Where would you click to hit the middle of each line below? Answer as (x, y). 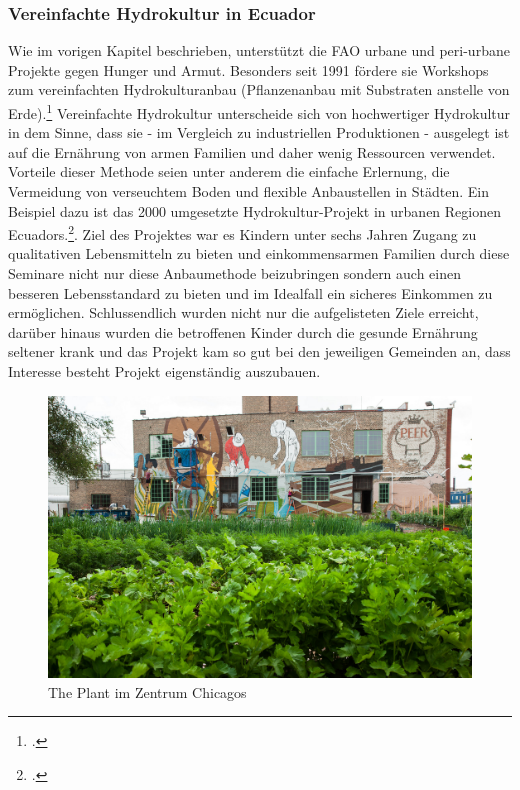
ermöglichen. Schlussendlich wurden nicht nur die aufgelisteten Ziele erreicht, (243, 312)
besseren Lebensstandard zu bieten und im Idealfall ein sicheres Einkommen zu (250, 292)
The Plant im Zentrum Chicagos (147, 691)
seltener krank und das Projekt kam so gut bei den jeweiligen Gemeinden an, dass (259, 351)
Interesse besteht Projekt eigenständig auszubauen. (164, 371)
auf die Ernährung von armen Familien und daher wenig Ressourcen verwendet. (252, 151)
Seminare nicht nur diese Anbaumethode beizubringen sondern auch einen (235, 273)
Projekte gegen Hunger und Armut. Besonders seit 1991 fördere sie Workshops (248, 69)
